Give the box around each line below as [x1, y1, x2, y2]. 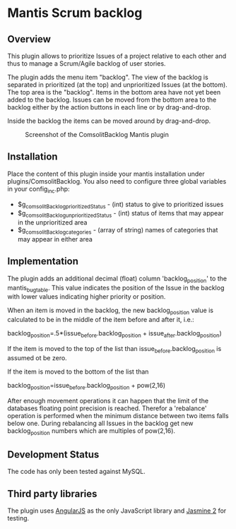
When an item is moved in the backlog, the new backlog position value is [7, 306, 214, 316]
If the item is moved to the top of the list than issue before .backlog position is [7, 345, 222, 355]
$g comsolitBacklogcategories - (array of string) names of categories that [17, 226, 218, 236]
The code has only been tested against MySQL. [7, 468, 146, 476]
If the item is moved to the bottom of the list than [7, 367, 149, 376]
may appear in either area [17, 235, 93, 243]
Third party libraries [7, 487, 98, 499]
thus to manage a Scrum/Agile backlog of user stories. [7, 59, 166, 68]
